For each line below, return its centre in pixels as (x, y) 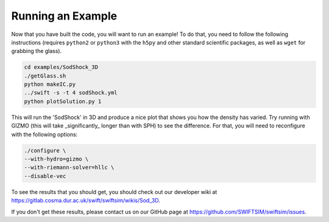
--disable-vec (45, 176)
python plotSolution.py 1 (63, 101)
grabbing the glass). (37, 51)
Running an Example (64, 16)
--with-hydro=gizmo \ (56, 159)
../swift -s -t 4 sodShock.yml (71, 93)
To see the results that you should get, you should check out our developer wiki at (114, 192)
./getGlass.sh (45, 76)
